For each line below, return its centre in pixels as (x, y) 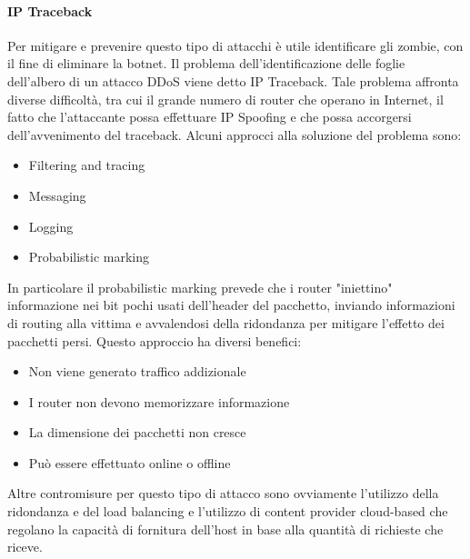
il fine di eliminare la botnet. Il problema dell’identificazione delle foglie (206, 63)
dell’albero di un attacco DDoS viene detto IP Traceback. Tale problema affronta (233, 80)
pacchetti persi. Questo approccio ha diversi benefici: (155, 340)
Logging (51, 226)
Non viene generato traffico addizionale (137, 371)
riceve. (25, 547)
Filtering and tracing (87, 165)
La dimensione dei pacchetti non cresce (137, 432)
